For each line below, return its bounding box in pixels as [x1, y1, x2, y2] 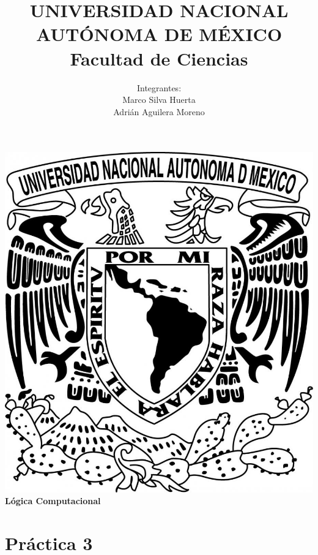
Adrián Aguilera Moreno [113, 105, 205, 118]
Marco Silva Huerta [122, 93, 196, 106]
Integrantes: [136, 81, 182, 94]
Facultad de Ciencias [70, 45, 248, 70]
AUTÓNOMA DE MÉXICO [35, 21, 283, 47]
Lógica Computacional [5, 494, 101, 507]
